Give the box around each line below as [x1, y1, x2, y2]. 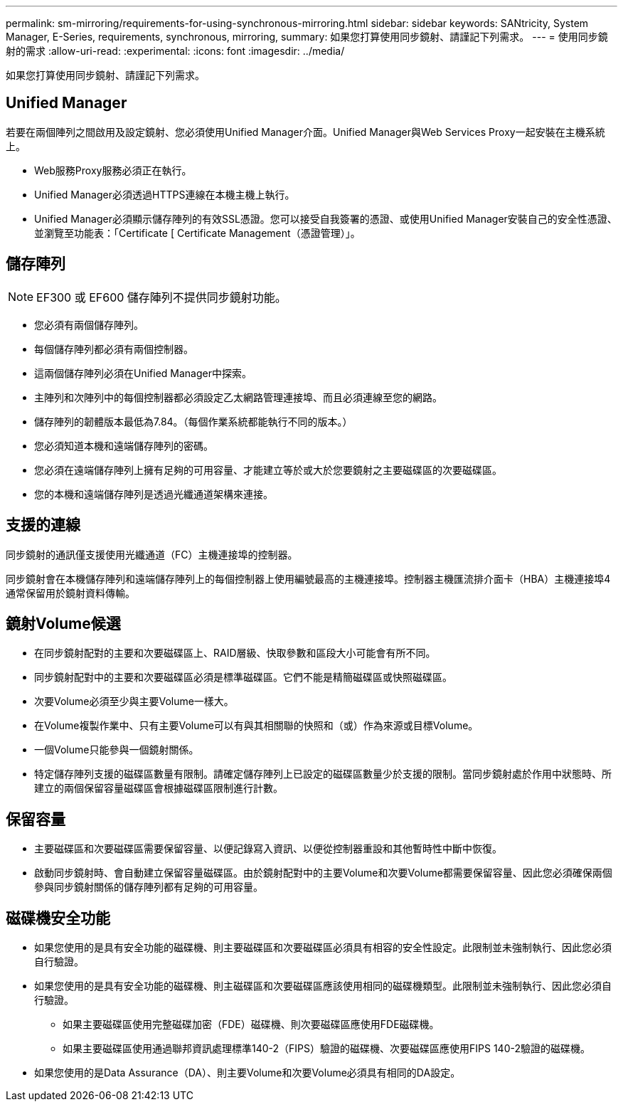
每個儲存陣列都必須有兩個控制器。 [34, 342, 193, 355]
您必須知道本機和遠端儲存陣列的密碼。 [34, 439, 213, 452]
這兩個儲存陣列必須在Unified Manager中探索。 [34, 366, 252, 379]
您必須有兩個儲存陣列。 [34, 318, 144, 331]
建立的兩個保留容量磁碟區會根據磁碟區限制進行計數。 [34, 782, 283, 795]
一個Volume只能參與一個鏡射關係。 [34, 743, 199, 756]
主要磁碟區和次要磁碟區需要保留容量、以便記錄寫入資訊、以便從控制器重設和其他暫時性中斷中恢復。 [34, 842, 502, 855]
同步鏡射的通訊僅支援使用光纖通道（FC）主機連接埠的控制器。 [6, 548, 298, 561]
